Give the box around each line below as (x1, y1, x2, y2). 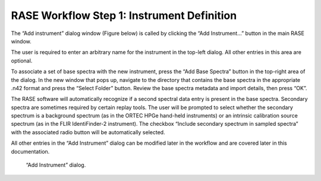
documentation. (11, 148, 50, 155)
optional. (11, 57, 33, 64)
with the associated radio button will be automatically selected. (11, 128, 166, 136)
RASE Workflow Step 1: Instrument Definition (11, 9, 237, 22)
